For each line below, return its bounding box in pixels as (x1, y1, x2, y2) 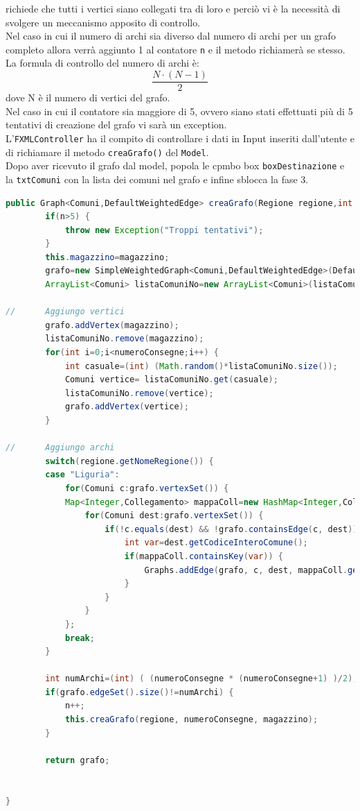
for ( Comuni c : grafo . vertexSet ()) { (64, 483, 229, 493)
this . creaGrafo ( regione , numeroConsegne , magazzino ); (64, 715, 318, 725)
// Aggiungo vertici (6, 307, 125, 317)
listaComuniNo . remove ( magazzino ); (45, 334, 204, 344)
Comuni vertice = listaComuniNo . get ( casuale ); (64, 375, 278, 385)
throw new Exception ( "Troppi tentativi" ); (64, 225, 264, 235)
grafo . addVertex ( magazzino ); (45, 320, 179, 330)
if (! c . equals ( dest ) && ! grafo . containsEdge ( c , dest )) (105, 524, 358, 534)
